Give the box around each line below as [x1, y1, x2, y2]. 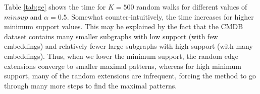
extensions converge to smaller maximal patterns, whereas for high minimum [4, 60, 241, 71]
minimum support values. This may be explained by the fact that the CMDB [4, 21, 243, 32]
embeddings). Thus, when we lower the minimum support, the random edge [4, 50, 238, 61]
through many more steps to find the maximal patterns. [4, 80, 177, 90]
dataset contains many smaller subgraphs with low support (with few [4, 31, 218, 41]
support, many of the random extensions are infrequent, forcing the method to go [4, 70, 256, 81]
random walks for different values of [136, 2, 247, 12]
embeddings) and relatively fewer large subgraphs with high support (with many [4, 41, 253, 51]
